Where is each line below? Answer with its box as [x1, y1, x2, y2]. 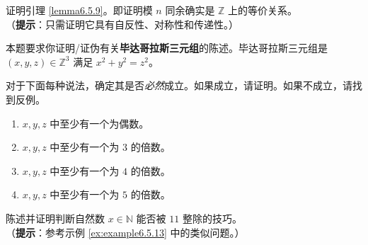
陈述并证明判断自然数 [6, 210, 105, 225]
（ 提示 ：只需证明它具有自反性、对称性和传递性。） [6, 16, 238, 31]
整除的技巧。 [182, 210, 242, 225]
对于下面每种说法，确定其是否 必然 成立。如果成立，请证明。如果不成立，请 [6, 78, 352, 93]
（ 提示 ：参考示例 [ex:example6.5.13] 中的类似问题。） [6, 224, 245, 239]
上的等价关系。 [228, 3, 298, 17]
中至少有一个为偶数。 [50, 115, 149, 130]
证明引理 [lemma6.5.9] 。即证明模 [6, 3, 153, 17]
